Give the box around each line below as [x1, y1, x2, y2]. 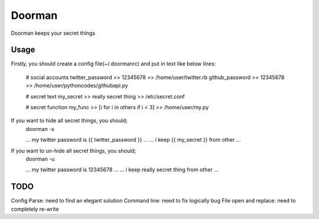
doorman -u [25, 155, 55, 162]
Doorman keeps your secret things [11, 30, 96, 37]
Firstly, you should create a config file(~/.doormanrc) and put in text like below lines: [11, 60, 216, 67]
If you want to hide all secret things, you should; [11, 117, 128, 124]
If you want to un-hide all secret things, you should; [11, 147, 136, 154]
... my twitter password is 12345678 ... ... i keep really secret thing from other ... [25, 166, 219, 174]
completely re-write [11, 205, 59, 213]
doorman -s [25, 125, 55, 132]
